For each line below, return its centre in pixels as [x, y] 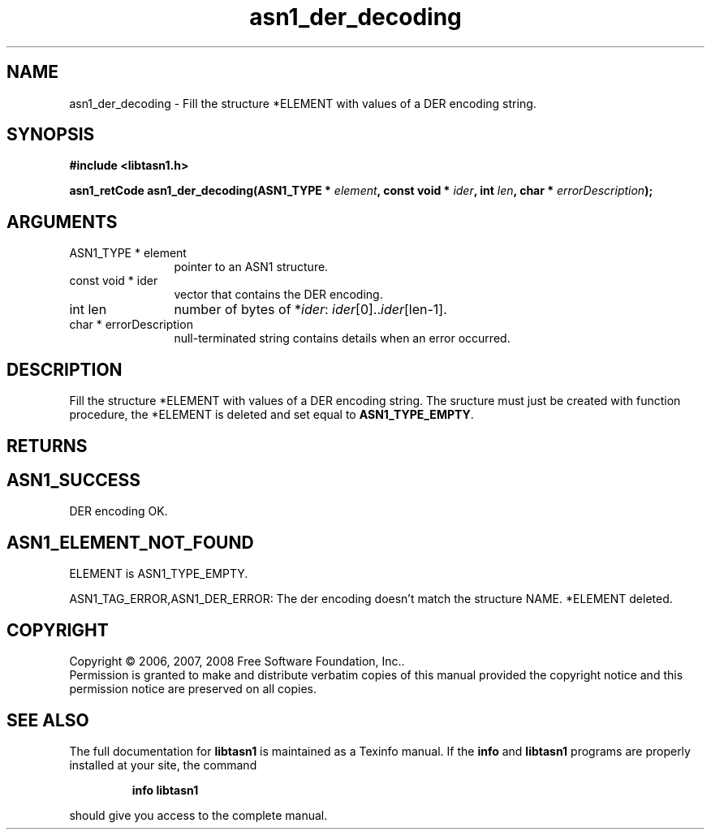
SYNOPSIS [51, 135]
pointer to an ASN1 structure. [251, 267]
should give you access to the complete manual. [198, 815]
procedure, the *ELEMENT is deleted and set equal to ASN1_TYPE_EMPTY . [271, 415]
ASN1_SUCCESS [73, 480]
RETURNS [47, 446]
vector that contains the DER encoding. [278, 295]
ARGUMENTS [62, 222]
